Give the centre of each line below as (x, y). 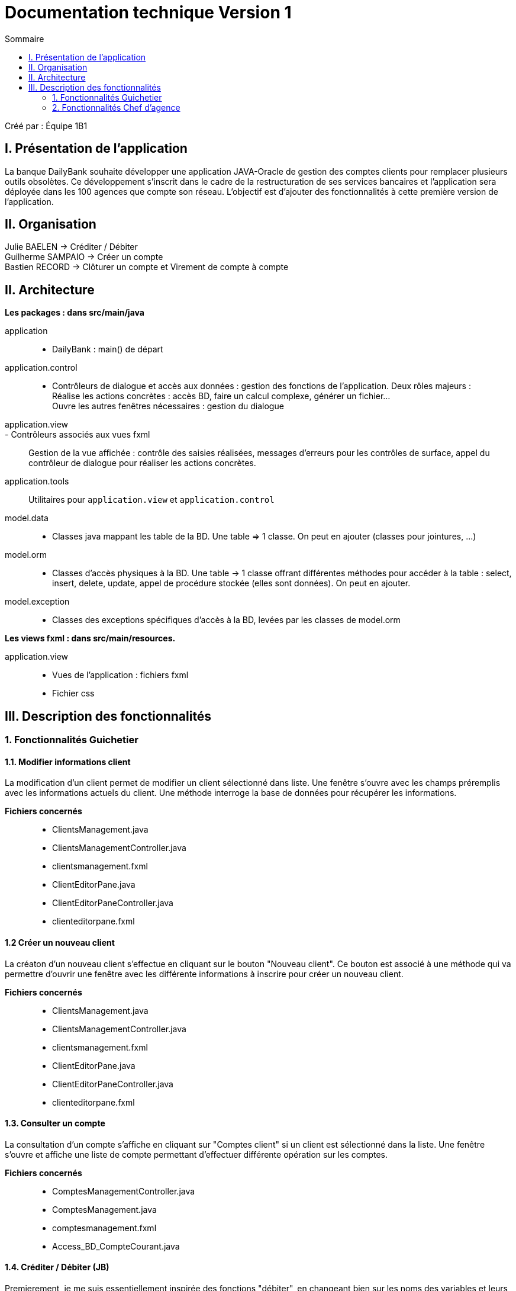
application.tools (37, 481)
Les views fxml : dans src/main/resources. (90, 638)
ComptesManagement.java (104, 1209)
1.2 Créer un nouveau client (60, 942)
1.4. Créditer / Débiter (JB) (57, 1267)
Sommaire (25, 38)
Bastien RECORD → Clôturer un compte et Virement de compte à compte (147, 267)
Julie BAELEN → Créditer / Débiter (71, 247)
